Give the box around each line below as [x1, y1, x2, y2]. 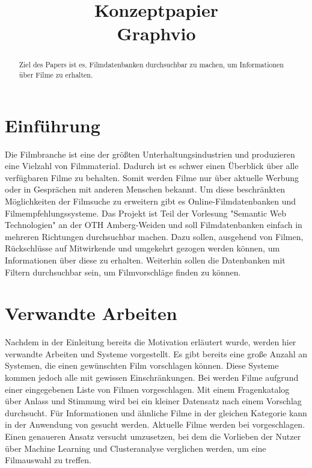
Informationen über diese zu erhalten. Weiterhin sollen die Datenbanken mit [5, 253, 286, 266]
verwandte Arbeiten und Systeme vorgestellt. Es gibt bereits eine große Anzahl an [5, 347, 308, 360]
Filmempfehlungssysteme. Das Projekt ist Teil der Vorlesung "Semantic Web [5, 206, 287, 219]
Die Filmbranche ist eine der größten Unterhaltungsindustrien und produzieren [5, 147, 295, 160]
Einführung [5, 112, 100, 137]
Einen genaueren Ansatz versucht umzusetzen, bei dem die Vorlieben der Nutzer [5, 430, 301, 443]
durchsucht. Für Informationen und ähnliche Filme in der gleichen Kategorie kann [5, 406, 307, 419]
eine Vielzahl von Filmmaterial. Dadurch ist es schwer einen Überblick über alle [5, 159, 299, 172]
